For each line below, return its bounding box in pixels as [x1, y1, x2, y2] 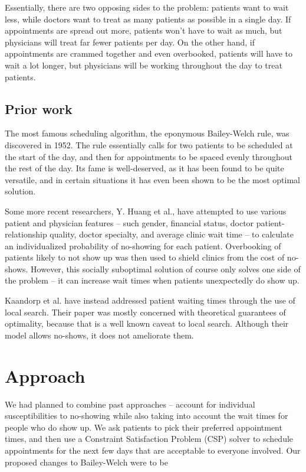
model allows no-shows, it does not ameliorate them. [5, 328, 194, 341]
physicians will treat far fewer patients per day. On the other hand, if [5, 35, 255, 48]
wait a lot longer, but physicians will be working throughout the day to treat [5, 58, 282, 71]
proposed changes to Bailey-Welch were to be [5, 455, 168, 468]
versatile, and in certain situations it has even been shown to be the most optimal [5, 173, 301, 185]
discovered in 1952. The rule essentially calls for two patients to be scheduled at [5, 138, 293, 151]
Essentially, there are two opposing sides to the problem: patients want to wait [5, 1, 289, 13]
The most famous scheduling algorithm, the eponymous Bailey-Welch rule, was [5, 127, 289, 139]
